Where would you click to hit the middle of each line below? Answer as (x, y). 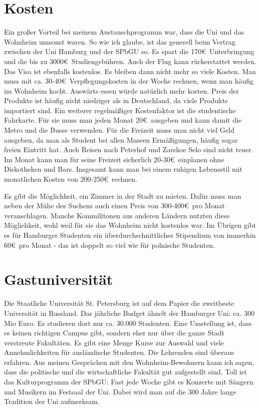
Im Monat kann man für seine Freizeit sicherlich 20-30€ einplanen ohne (114, 159)
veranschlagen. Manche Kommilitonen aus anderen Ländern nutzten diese (117, 215)
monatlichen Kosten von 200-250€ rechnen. (71, 179)
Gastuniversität (59, 279)
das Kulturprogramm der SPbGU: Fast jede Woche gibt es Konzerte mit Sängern (129, 382)
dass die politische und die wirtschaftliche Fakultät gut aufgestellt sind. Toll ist (125, 372)
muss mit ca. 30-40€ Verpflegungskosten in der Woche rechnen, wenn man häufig (129, 81)
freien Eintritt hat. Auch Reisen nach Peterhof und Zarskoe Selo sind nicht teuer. (129, 149)
